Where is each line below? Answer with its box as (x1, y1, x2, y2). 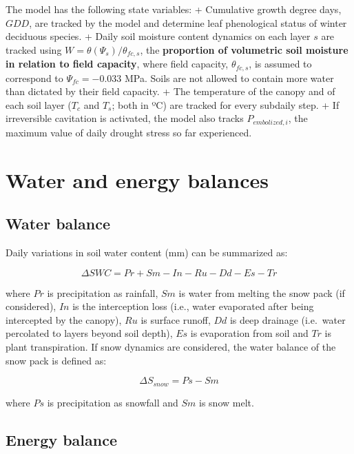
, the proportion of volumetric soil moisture (140, 42, 348, 56)
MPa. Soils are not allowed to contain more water (125, 70, 334, 85)
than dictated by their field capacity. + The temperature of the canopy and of (6, 84, 335, 99)
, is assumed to (249, 56, 312, 71)
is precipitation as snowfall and (47, 395, 178, 409)
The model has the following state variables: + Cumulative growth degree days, (6, 2, 342, 16)
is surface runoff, (140, 312, 211, 327)
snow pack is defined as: (6, 353, 107, 367)
